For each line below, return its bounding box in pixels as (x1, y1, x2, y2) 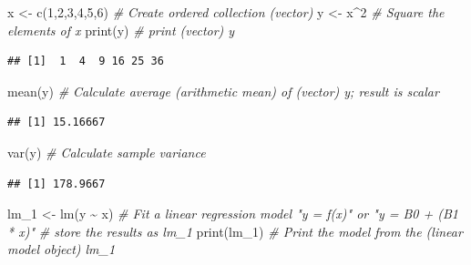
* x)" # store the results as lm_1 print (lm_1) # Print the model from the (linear (7, 221, 463, 240)
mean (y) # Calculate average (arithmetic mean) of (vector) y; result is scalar (7, 81, 439, 100)
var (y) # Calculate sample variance (7, 142, 206, 161)
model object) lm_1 (7, 240, 116, 259)
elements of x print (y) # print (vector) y (7, 20, 235, 39)
